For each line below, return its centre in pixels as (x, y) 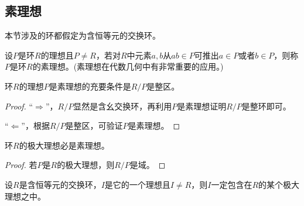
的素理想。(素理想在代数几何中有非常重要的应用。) (128, 66)
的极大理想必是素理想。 (64, 145)
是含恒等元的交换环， (60, 184)
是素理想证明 (202, 106)
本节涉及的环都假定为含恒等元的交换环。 (83, 35)
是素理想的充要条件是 (90, 86)
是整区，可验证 (94, 126)
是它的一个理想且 (137, 184)
